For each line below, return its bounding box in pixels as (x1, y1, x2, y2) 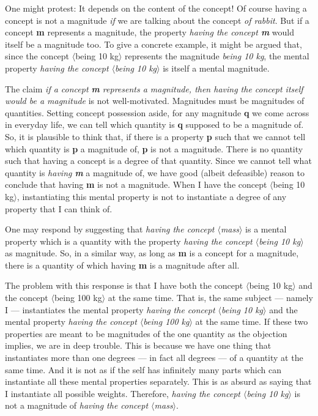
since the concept (5, 50, 70, 62)
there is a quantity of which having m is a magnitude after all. (5, 258, 240, 271)
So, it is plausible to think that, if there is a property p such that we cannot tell (5, 130, 306, 143)
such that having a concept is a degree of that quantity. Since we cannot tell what (5, 154, 312, 167)
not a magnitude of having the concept (5, 399, 149, 412)
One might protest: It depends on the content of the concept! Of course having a (5, 2, 307, 14)
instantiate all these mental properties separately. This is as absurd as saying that (5, 375, 312, 388)
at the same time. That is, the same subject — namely (108, 291, 313, 304)
